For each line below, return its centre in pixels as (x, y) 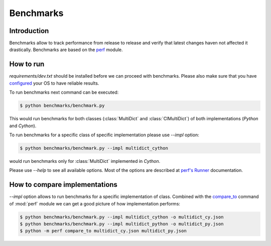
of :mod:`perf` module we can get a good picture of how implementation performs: (95, 203)
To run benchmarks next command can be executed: (64, 92)
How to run (27, 64)
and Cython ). (23, 126)
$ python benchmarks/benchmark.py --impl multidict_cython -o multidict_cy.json (122, 217)
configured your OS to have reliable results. (54, 83)
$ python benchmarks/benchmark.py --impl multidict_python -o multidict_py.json (122, 224)
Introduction (29, 31)
